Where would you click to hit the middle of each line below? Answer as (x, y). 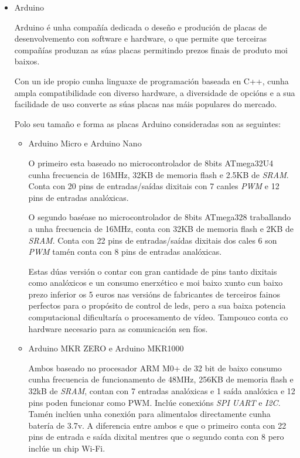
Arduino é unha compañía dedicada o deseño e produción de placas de (141, 27)
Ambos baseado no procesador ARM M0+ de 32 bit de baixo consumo (155, 368)
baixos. (27, 61)
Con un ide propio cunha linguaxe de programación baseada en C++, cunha (151, 81)
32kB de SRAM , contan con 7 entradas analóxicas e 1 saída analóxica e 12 (162, 391)
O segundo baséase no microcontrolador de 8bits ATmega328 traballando (160, 217)
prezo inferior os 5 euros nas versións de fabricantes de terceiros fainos (154, 294)
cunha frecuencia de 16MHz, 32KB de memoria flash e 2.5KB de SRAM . (158, 174)
